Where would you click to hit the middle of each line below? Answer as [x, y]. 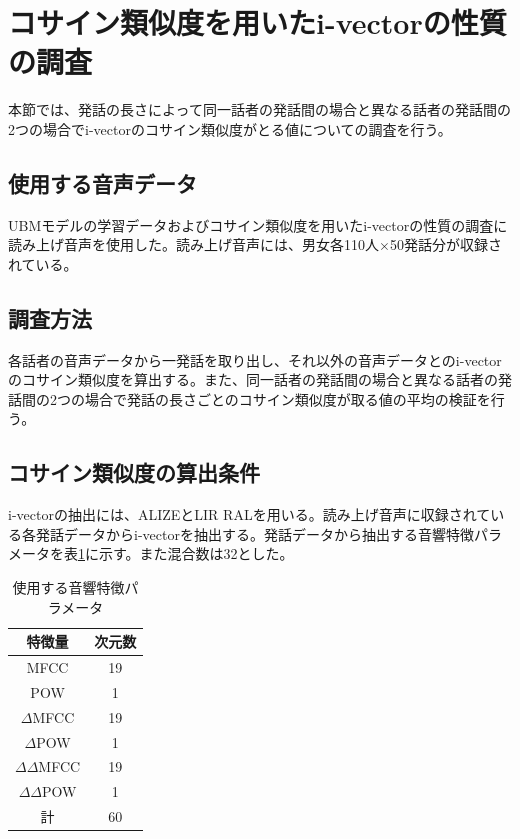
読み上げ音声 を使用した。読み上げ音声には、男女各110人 [193, 244]
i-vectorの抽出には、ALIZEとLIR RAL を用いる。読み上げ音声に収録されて [249, 514]
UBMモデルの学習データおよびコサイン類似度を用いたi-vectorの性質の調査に [258, 224]
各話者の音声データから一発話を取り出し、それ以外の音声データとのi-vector [255, 359]
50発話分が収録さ [445, 244]
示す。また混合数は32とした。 [196, 553]
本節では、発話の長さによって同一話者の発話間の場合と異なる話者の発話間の [259, 109]
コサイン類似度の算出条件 [134, 472]
